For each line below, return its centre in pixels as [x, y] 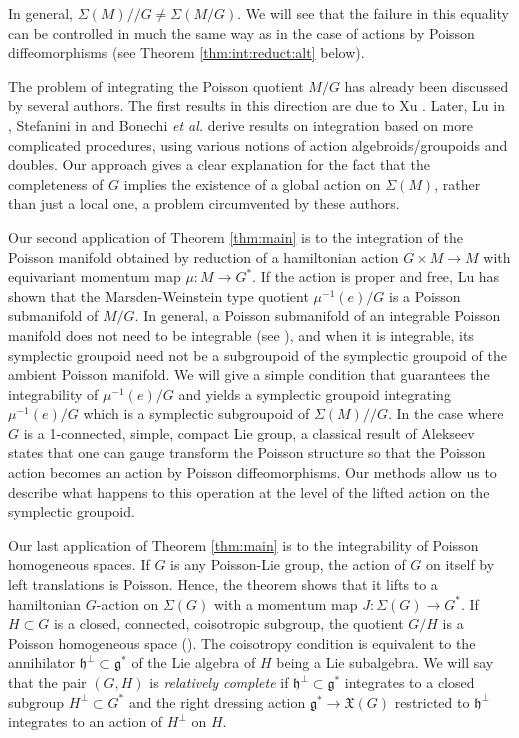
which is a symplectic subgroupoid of [196, 413]
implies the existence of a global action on [252, 183]
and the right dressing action [217, 701]
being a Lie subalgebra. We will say [385, 662]
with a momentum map [286, 603]
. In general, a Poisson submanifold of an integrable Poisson [317, 315]
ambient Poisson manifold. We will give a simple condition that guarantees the [249, 374]
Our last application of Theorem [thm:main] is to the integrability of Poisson [243, 544]
